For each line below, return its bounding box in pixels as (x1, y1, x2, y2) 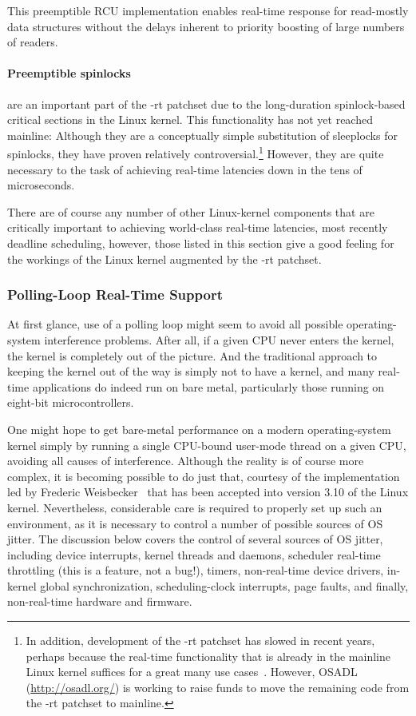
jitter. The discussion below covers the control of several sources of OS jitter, (7, 531, 383, 547)
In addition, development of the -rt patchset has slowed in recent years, (26, 632, 375, 649)
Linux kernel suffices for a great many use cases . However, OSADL (26, 663, 358, 680)
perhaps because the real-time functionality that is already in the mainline (26, 647, 390, 664)
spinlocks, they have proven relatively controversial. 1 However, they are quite (7, 143, 384, 162)
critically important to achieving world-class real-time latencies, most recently (7, 219, 388, 236)
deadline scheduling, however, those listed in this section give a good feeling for (7, 234, 394, 251)
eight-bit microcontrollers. (7, 394, 134, 411)
